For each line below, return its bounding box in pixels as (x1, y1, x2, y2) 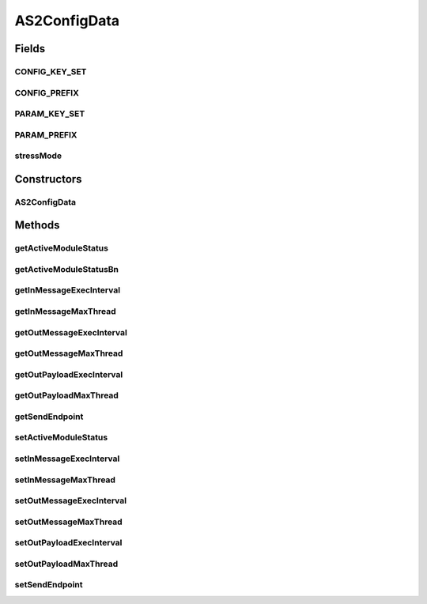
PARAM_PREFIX (14, 129, 77, 140)
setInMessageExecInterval (14, 453, 120, 464)
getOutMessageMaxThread (14, 348, 123, 359)
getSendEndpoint (14, 411, 84, 422)
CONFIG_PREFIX (14, 87, 79, 98)
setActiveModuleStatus (14, 432, 108, 443)
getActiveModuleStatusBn (14, 263, 119, 274)
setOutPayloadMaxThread (14, 558, 119, 569)
